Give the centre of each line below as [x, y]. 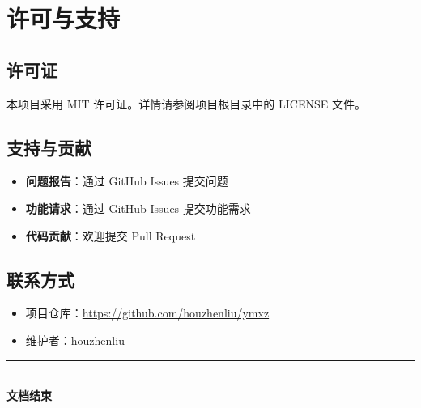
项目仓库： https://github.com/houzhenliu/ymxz [147, 313]
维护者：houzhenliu [75, 340]
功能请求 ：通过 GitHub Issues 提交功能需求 [138, 208]
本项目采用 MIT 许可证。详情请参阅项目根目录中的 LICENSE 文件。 [186, 103]
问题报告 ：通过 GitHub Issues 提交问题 [127, 181]
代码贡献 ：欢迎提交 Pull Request [111, 235]
